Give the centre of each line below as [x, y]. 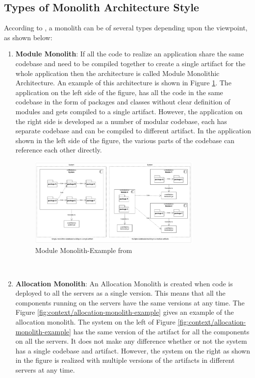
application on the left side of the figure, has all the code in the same [119, 92]
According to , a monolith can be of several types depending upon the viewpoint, [126, 28]
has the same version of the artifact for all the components [161, 331]
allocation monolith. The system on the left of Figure [95, 322]
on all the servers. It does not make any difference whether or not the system [131, 341]
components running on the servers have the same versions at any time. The [130, 302]
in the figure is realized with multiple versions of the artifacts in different [125, 360]
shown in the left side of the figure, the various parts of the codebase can [125, 140]
